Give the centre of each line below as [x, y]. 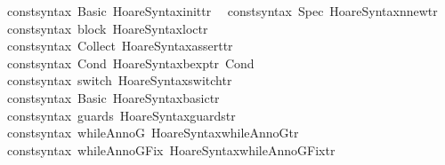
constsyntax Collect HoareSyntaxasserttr [120, 46]
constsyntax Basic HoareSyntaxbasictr [113, 97]
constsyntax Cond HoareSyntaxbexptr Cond [130, 63]
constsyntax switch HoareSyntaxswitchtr [119, 80]
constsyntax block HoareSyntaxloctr [107, 28]
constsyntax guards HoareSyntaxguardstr [121, 115]
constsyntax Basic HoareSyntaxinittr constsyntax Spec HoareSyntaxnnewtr [222, 11]
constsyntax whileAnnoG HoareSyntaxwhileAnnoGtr [153, 133]
